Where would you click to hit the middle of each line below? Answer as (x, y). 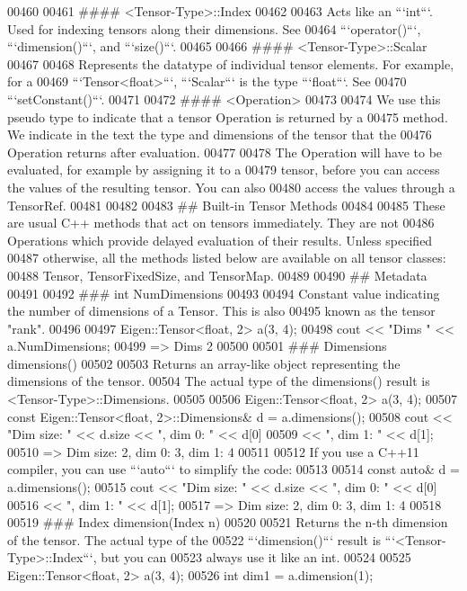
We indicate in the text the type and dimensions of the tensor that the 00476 (220, 134)
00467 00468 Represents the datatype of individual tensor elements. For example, (231, 63)
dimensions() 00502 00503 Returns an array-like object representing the (204, 363)
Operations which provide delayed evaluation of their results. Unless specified (220, 240)
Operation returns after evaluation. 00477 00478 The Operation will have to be (225, 152)
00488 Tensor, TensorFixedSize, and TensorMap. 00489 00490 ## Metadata (217, 275)
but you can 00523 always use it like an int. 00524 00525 (256, 557)
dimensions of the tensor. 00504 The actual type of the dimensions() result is (219, 381)
